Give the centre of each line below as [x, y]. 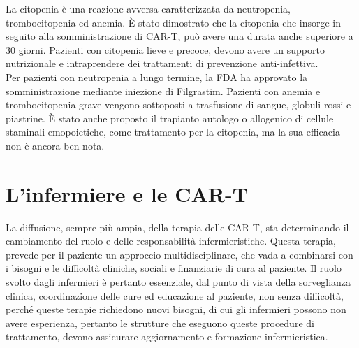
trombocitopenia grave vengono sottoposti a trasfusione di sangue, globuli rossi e [178, 104]
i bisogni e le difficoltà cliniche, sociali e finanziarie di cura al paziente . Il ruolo [174, 268]
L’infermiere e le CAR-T [127, 193]
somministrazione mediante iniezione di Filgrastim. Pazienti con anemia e [163, 90]
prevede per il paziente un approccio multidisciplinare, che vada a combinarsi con [179, 254]
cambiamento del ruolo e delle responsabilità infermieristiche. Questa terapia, [171, 241]
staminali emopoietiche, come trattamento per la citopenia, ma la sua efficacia [173, 132]
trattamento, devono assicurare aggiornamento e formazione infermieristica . [167, 336]
